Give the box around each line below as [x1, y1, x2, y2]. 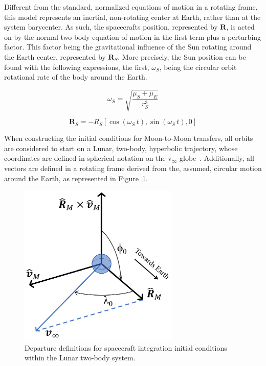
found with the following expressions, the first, [4, 61, 149, 72]
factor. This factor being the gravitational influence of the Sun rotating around [4, 41, 252, 52]
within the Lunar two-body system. [25, 352, 136, 363]
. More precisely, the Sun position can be [118, 51, 246, 62]
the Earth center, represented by [4, 51, 106, 62]
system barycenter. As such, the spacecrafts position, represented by [4, 21, 218, 32]
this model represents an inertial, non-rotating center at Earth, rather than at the [4, 11, 261, 22]
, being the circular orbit [159, 61, 237, 72]
